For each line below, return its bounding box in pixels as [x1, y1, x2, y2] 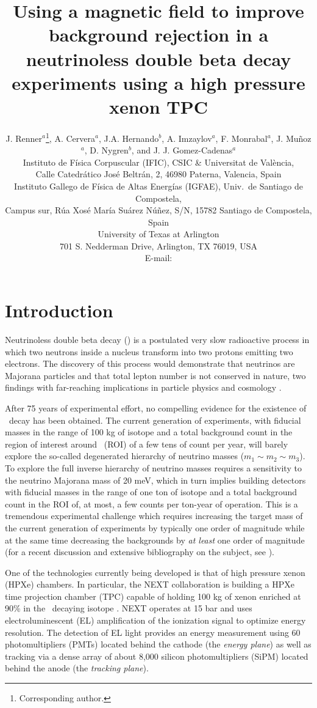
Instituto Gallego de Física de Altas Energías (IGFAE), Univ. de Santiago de [14, 179, 303, 192]
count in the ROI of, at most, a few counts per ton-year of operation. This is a [5, 497, 298, 510]
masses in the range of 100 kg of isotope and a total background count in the [5, 426, 293, 438]
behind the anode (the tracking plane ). [5, 662, 149, 674]
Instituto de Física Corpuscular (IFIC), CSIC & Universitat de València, [23, 155, 294, 168]
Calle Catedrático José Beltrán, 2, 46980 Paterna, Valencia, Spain [35, 168, 282, 180]
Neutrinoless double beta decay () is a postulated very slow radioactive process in [5, 333, 310, 345]
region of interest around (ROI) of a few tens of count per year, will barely [5, 437, 288, 450]
